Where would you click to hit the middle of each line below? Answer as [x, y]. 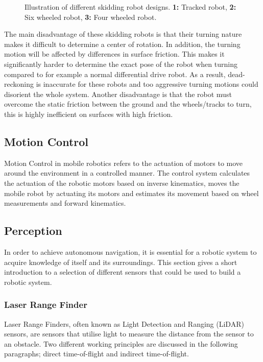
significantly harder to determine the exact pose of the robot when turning [121, 64]
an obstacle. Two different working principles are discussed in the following [121, 343]
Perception [33, 231]
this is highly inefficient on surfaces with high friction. [89, 114]
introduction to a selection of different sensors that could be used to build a [123, 272]
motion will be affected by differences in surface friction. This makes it [114, 54]
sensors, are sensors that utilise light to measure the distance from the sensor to [129, 334]
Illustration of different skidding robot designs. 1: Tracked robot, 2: [130, 7]
